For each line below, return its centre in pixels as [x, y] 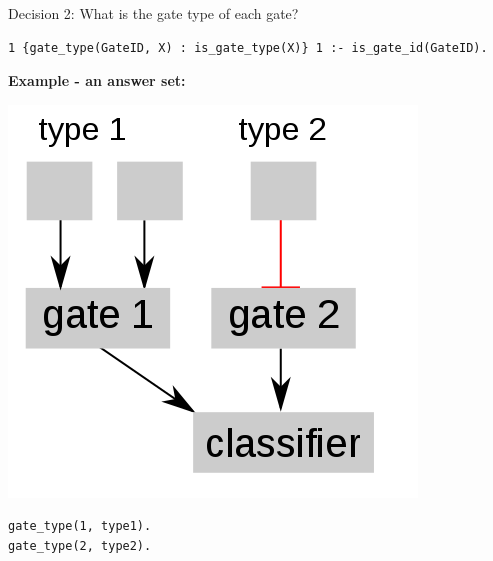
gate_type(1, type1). [80, 526]
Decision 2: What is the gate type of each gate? [153, 13]
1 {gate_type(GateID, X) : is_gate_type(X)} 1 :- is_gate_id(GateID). [248, 47]
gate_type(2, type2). [80, 545]
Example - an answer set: [97, 80]
